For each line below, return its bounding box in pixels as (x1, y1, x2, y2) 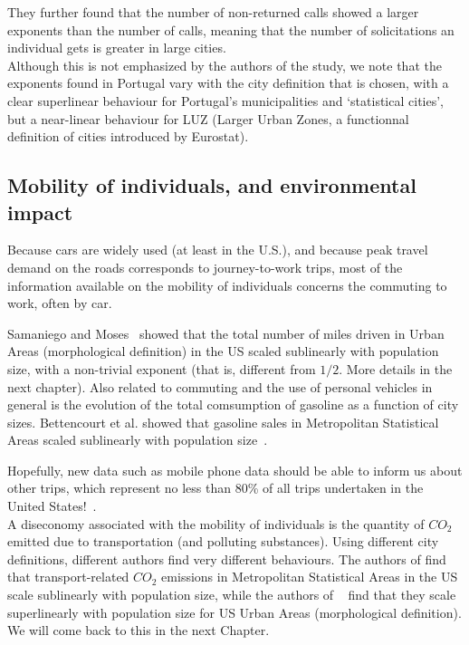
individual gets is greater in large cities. (7, 38, 226, 57)
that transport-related (7, 567, 129, 586)
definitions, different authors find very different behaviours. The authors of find (7, 549, 446, 568)
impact (7, 197, 73, 226)
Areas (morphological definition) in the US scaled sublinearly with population (7, 342, 439, 361)
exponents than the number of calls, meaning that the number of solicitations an (7, 20, 455, 39)
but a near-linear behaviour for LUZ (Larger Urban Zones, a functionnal (7, 109, 409, 128)
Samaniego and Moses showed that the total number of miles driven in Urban (7, 323, 445, 342)
